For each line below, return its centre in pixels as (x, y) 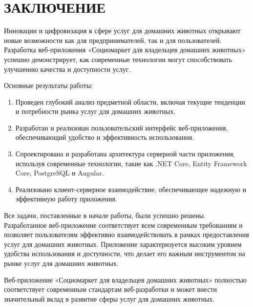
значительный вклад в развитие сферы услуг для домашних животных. (109, 298)
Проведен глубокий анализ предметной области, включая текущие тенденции (130, 101)
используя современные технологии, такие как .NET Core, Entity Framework (131, 163)
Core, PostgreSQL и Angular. (60, 173)
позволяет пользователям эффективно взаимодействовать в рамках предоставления (126, 234)
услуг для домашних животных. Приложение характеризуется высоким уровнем (123, 244)
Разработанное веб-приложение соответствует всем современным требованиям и (123, 225)
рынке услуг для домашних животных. (61, 263)
